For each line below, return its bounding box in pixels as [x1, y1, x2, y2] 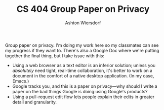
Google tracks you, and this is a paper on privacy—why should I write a [12, 83, 158, 89]
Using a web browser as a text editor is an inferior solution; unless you [12, 62, 156, 68]
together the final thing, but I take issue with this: [5, 53, 105, 59]
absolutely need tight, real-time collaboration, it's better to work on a [12, 68, 153, 73]
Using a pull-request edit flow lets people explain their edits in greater [12, 94, 155, 100]
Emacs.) [12, 78, 29, 84]
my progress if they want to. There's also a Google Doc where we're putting [5, 47, 160, 53]
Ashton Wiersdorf [65, 20, 101, 26]
